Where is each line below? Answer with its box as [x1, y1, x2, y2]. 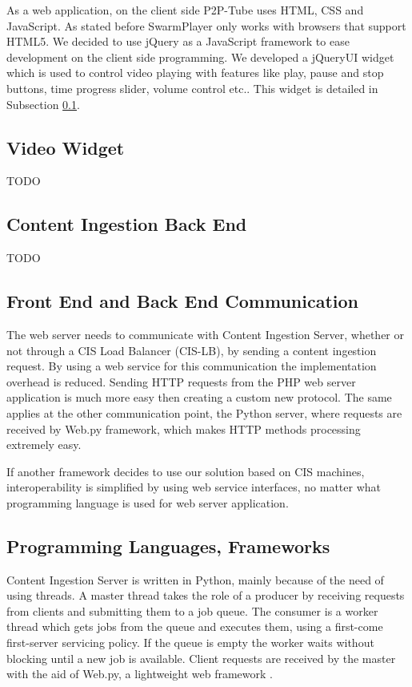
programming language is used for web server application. [6, 494, 289, 511]
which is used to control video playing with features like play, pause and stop [6, 64, 384, 81]
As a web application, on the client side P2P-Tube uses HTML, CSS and [6, 2, 364, 18]
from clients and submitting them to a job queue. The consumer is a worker [6, 602, 378, 619]
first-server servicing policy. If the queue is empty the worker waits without [6, 634, 374, 651]
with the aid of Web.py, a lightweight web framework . [6, 665, 273, 682]
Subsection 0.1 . [6, 95, 80, 112]
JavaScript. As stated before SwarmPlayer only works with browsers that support [6, 17, 406, 34]
